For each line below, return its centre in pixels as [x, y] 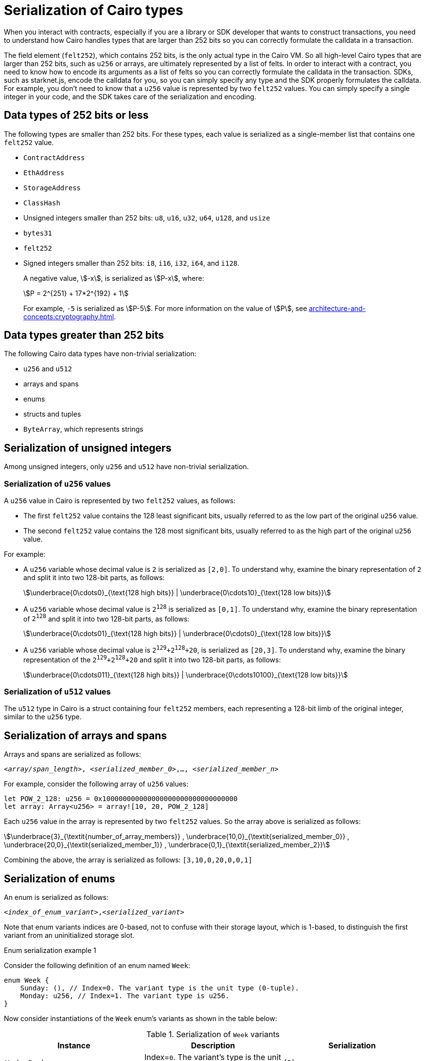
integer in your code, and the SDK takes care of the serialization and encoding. [130, 96]
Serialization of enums [60, 878]
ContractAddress [54, 157]
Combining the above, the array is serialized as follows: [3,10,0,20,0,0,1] [128, 860]
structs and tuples [52, 414]
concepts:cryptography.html [69, 316]
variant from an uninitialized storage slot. [69, 935]
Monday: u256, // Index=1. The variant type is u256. [125, 996]
